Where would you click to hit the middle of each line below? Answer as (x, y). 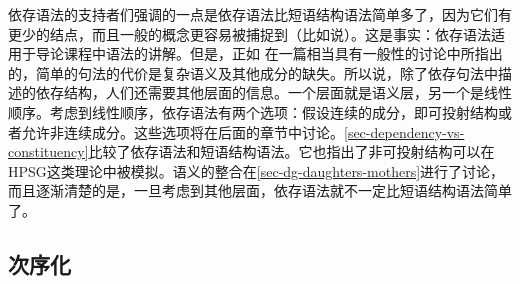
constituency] (48, 151)
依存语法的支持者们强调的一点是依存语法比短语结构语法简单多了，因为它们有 (260, 14)
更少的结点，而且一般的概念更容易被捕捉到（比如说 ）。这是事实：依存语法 (249, 33)
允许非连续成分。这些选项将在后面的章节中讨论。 (182, 131)
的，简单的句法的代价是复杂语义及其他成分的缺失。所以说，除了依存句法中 (253, 72)
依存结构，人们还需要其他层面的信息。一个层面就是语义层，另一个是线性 (273, 92)
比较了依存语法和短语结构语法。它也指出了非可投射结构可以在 (291, 151)
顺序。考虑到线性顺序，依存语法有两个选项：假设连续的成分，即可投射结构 (253, 111)
